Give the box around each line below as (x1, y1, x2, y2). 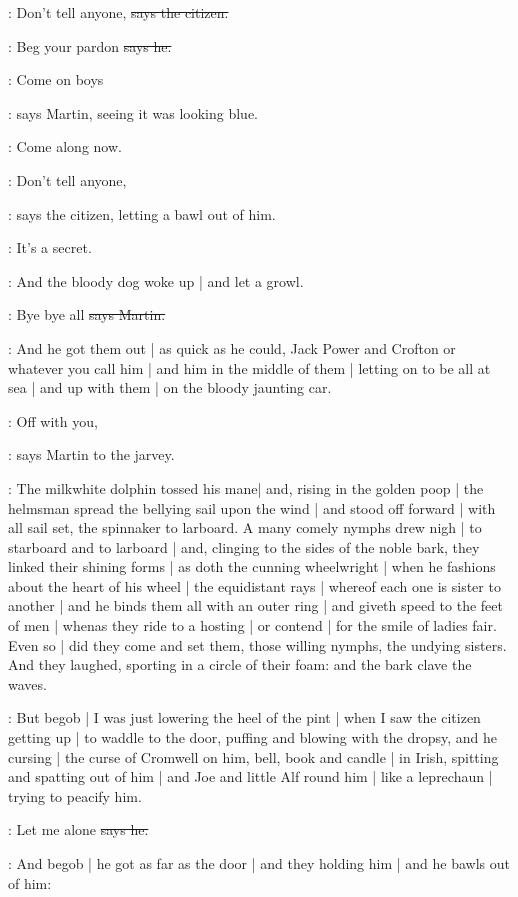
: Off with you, (8, 410, 98, 431)
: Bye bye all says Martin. (8, 304, 166, 325)
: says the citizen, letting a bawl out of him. (8, 203, 276, 224)
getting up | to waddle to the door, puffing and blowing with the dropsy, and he (8, 727, 498, 748)
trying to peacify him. (8, 785, 142, 806)
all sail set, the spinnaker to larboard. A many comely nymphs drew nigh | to (8, 517, 482, 538)
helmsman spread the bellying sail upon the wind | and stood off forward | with (8, 497, 496, 518)
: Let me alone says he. (8, 819, 149, 840)
